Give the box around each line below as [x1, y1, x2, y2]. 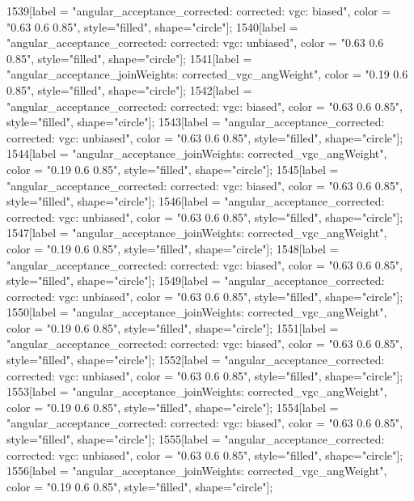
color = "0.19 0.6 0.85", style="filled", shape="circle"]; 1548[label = [6, 240, 339, 257]
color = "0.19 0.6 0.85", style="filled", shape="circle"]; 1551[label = [6, 319, 339, 336]
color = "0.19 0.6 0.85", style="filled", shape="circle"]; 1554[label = [6, 398, 339, 415]
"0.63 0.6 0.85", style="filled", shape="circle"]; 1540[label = [6, 18, 298, 35]
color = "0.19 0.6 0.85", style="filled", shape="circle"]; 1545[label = [6, 160, 339, 177]
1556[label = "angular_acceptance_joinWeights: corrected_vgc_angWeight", [6, 462, 387, 479]
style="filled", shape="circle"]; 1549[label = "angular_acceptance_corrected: [6, 272, 385, 289]
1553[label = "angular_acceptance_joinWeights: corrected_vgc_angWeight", [6, 383, 387, 400]
